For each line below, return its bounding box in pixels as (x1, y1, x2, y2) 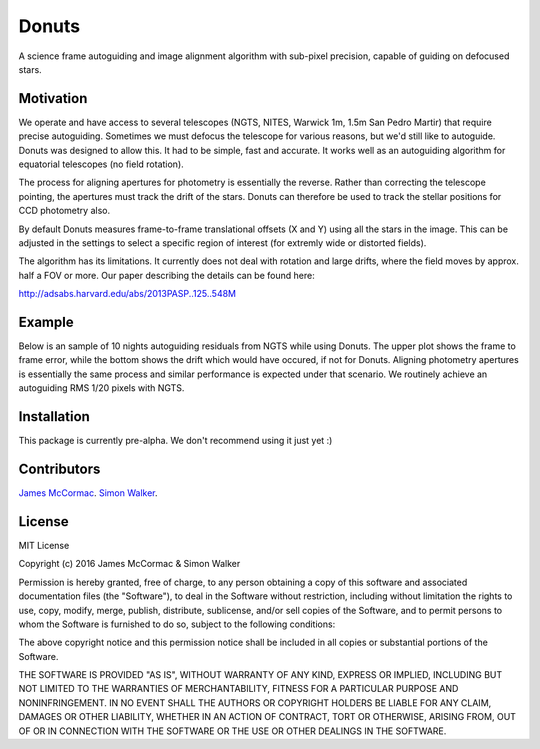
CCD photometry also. (18, 205, 110, 217)
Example (18, 313, 74, 330)
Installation (18, 408, 90, 425)
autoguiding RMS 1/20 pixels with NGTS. (18, 382, 185, 394)
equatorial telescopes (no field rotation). (18, 158, 184, 170)
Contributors (18, 460, 101, 477)
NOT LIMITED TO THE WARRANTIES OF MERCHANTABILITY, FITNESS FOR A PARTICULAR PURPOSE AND (18, 683, 459, 695)
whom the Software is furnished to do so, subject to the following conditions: (18, 618, 336, 630)
